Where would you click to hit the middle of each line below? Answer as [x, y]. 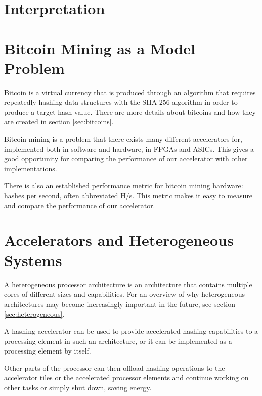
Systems [33, 260]
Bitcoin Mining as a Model [100, 48]
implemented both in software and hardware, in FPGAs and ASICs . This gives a [129, 148]
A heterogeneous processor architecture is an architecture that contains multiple [128, 284]
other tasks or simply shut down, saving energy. [78, 387]
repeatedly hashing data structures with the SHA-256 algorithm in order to [121, 102]
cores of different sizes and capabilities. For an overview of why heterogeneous [124, 294]
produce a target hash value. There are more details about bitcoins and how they [130, 112]
